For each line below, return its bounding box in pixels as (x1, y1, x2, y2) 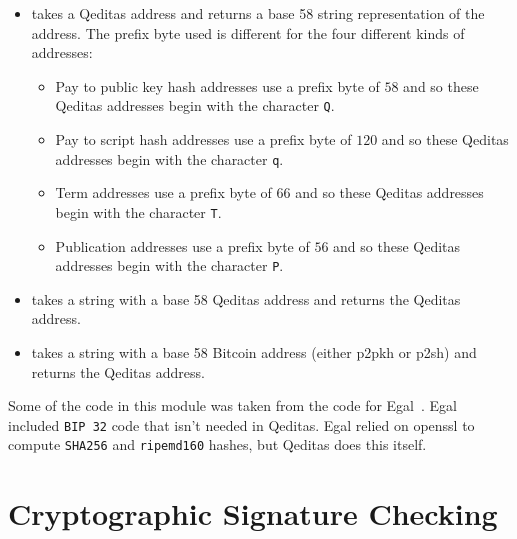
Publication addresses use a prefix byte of (55, 235, 310, 256)
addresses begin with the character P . (55, 255, 284, 276)
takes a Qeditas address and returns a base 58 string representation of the (31, 3, 485, 23)
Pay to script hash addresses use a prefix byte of (55, 129, 352, 150)
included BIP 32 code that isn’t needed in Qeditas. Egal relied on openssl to (8, 414, 475, 435)
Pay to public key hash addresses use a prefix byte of (55, 75, 380, 96)
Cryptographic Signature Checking (8, 493, 498, 534)
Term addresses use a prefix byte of (55, 182, 272, 203)
